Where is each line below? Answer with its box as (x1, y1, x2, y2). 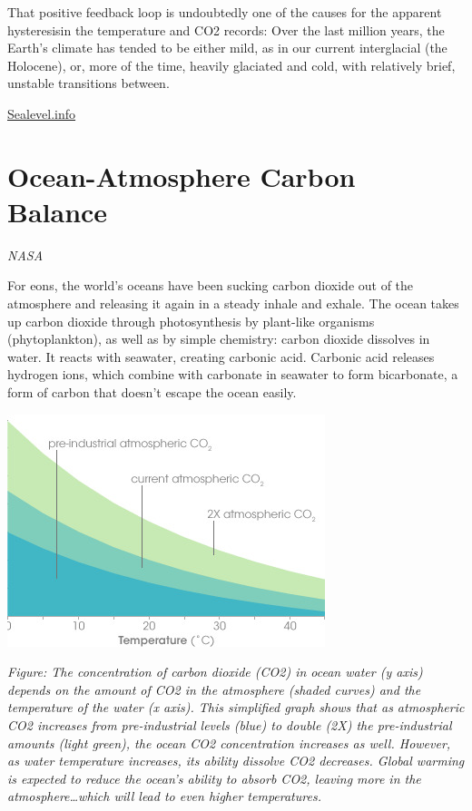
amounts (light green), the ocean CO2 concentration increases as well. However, (7, 733, 451, 752)
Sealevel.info (7, 103, 76, 122)
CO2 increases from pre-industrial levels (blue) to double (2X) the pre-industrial (7, 716, 452, 734)
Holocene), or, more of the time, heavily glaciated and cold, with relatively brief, (7, 55, 456, 74)
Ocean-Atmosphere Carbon (7, 157, 356, 194)
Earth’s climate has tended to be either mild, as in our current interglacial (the (7, 38, 447, 57)
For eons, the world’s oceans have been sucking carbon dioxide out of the (7, 276, 414, 295)
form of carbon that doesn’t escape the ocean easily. (7, 383, 297, 402)
